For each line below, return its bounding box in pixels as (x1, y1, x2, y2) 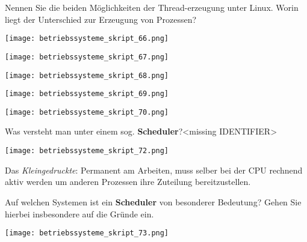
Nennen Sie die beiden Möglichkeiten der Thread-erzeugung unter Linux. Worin (5, 1, 299, 13)
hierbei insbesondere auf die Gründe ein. (5, 207, 154, 220)
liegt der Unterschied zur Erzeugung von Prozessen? (5, 13, 197, 25)
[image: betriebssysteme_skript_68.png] (5, 71, 169, 80)
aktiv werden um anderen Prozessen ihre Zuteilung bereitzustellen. (5, 175, 251, 188)
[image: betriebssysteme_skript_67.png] (5, 52, 169, 61)
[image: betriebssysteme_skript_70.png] (5, 107, 169, 116)
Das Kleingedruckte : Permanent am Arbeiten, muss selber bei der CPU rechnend (5, 163, 303, 176)
